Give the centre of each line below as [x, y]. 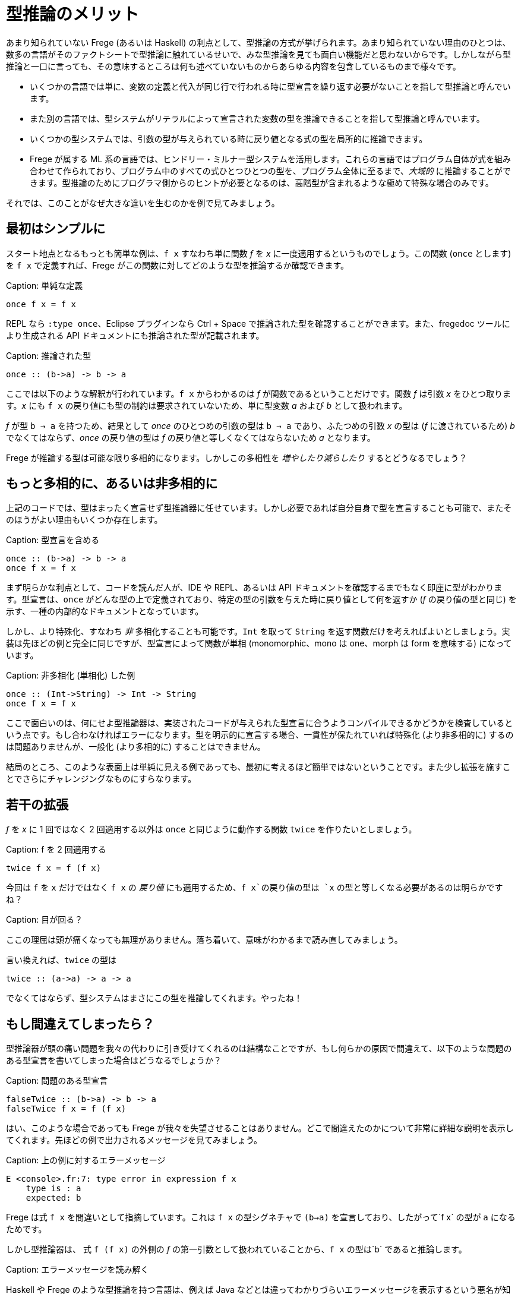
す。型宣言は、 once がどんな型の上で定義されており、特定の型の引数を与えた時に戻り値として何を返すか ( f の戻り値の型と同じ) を [261, 599]
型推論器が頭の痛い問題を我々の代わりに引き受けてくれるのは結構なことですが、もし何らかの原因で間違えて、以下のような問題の [259, 1049]
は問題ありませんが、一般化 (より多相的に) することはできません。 [136, 747]
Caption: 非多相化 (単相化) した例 [71, 676]
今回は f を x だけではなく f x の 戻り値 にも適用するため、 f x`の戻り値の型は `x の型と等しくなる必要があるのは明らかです [255, 888]
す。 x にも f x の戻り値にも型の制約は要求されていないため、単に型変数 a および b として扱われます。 [207, 405]
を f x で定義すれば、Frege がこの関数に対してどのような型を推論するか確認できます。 [178, 265]
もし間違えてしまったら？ [80, 1024]
